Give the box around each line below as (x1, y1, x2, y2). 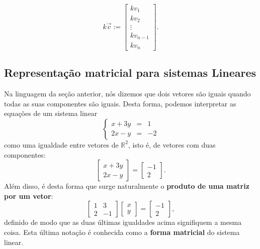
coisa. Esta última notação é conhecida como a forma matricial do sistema (4, 226, 240, 237)
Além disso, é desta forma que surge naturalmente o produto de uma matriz (4, 181, 249, 191)
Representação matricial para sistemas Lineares (4, 65, 256, 80)
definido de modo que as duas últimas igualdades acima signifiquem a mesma (4, 217, 242, 227)
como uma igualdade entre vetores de (4, 139, 119, 150)
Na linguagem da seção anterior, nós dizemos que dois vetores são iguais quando (4, 88, 251, 99)
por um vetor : (4, 190, 53, 201)
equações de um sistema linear (4, 108, 98, 118)
